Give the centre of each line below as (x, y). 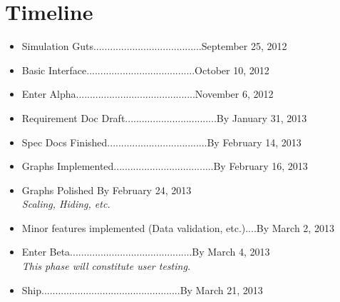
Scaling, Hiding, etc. (66, 204)
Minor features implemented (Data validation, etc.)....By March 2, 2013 (178, 227)
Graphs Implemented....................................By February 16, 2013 (165, 166)
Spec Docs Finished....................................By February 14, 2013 (161, 142)
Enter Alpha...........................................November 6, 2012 (148, 94)
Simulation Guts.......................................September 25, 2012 (154, 46)
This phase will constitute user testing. (106, 266)
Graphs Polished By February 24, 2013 (107, 190)
